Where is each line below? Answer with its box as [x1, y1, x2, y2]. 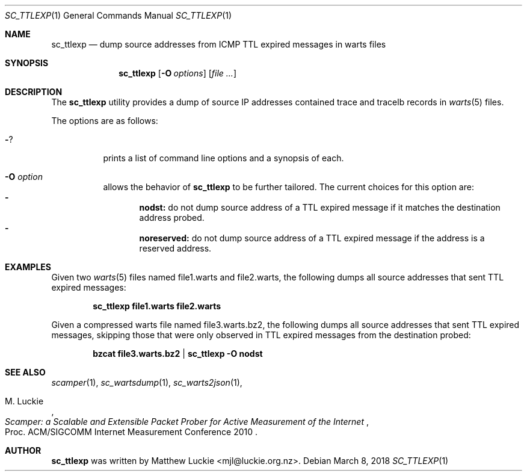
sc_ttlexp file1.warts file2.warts [93, 301, 221, 311]
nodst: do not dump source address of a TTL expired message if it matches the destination [139, 202, 501, 212]
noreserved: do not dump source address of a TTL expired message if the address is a [139, 233, 485, 243]
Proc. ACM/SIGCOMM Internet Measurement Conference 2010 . [5, 427, 258, 437]
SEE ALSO [5, 367, 46, 377]
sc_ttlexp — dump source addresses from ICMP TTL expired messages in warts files [51, 39, 386, 49]
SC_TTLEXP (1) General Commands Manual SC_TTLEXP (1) [5, 10, 232, 20]
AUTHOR [5, 445, 42, 456]
